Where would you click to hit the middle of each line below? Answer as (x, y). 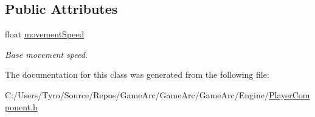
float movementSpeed (45, 34)
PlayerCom (289, 94)
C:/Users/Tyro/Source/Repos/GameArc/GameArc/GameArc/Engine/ (137, 94)
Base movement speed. (47, 54)
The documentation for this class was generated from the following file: (137, 74)
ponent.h (21, 106)
